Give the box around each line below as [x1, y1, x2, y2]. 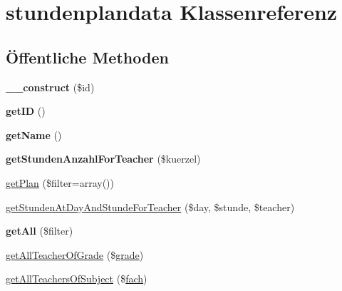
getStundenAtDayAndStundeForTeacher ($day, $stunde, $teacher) [6, 199, 295, 214]
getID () [6, 103, 46, 118]
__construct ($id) [6, 79, 95, 94]
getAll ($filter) [6, 223, 73, 238]
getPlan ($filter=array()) [6, 175, 115, 190]
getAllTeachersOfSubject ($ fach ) [6, 271, 147, 286]
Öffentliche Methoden [6, 46, 169, 68]
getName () [6, 127, 62, 142]
